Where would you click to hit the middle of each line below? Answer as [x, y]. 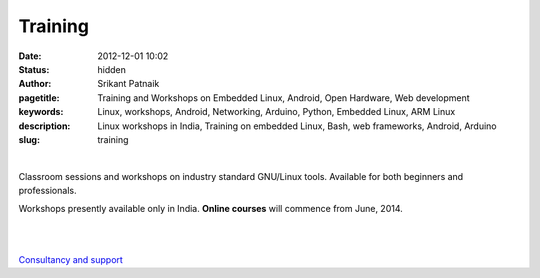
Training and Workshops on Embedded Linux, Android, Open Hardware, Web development [283, 97]
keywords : [41, 112]
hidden [112, 69]
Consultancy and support [71, 259]
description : [44, 126]
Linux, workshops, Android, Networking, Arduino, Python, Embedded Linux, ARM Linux [276, 112]
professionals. [47, 191]
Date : [30, 56]
